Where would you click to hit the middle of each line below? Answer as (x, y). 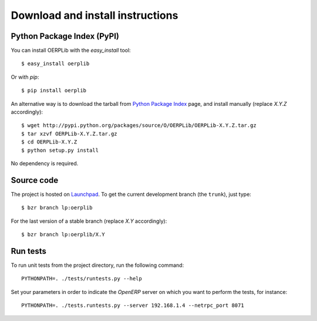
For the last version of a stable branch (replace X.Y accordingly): (89, 221)
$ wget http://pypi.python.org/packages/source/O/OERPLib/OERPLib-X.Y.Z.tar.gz (139, 126)
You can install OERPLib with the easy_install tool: (71, 51)
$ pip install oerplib (54, 91)
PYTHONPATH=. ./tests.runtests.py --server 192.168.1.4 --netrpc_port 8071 (133, 305)
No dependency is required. (45, 163)
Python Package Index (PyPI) (65, 36)
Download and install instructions (95, 15)
